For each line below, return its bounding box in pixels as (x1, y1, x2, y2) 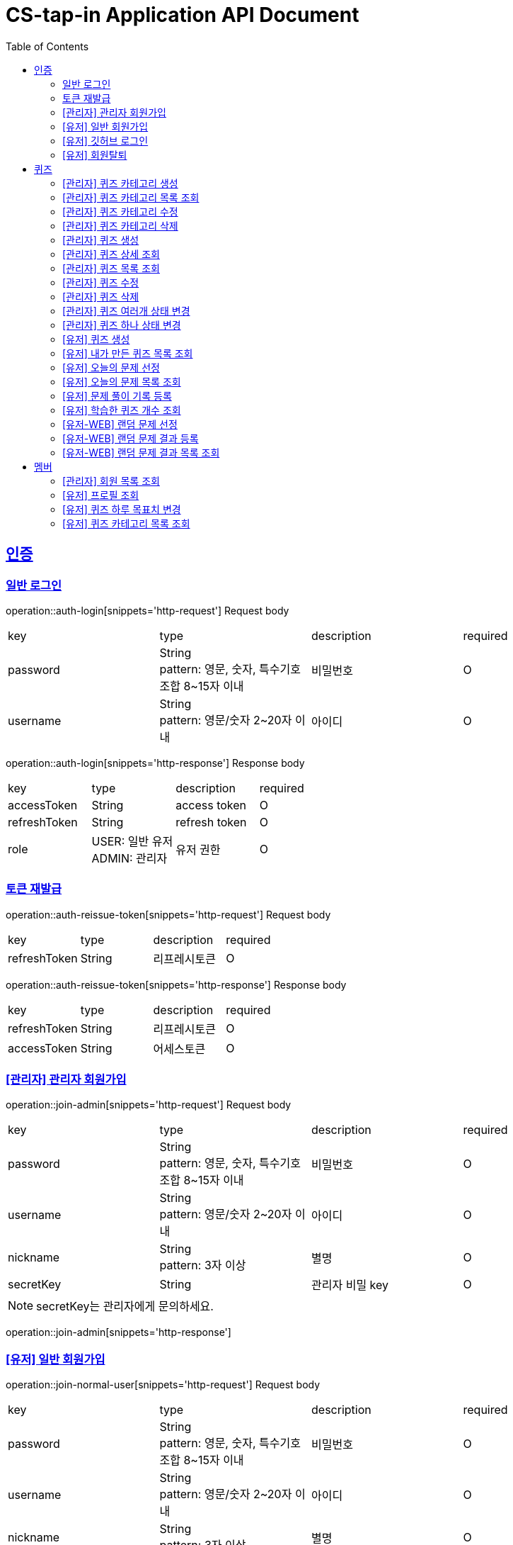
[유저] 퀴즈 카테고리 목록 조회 (62, 517, 190, 529)
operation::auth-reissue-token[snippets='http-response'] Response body (6, 978, 347, 991)
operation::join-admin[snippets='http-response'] (6, 1326, 231, 1339)
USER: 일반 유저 (91, 833, 173, 848)
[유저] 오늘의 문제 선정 (62, 361, 160, 373)
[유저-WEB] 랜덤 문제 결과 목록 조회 (62, 446, 220, 459)
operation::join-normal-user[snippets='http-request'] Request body (6, 1378, 321, 1391)
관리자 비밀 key (311, 1278, 389, 1293)
